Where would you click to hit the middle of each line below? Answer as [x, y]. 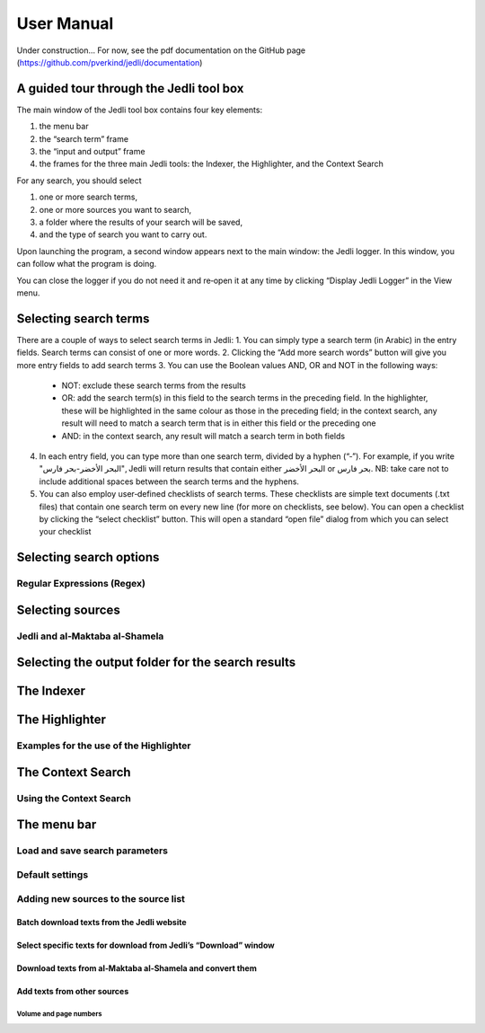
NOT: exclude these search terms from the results [154, 385]
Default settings [53, 874]
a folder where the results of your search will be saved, [141, 222]
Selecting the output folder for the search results [156, 662]
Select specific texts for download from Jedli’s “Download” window [145, 945]
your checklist [65, 532]
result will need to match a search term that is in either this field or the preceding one [219, 423]
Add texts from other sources [73, 992]
